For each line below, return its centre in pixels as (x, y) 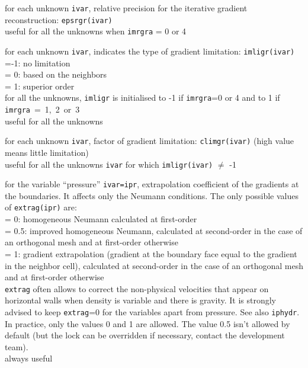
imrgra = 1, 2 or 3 (42, 109)
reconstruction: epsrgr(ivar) (59, 19)
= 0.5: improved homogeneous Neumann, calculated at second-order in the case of (154, 230)
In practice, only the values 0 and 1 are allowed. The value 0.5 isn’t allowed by (147, 323)
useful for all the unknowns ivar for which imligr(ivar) (109, 164)
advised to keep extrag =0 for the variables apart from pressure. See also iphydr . (152, 311)
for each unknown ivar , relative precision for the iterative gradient (126, 8)
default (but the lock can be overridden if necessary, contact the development (145, 335)
